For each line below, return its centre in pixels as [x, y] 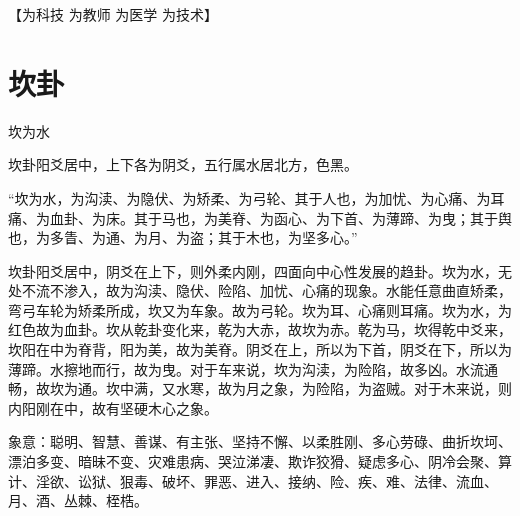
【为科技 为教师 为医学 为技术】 [113, 14]
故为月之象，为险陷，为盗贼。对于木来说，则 [364, 388]
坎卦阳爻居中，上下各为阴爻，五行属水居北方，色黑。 [183, 164]
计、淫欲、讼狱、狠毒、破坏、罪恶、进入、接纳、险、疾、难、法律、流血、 [253, 480]
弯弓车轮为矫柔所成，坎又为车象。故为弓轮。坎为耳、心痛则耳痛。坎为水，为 [260, 309]
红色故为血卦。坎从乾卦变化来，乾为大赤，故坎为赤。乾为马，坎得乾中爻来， [260, 329]
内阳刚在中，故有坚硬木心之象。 [113, 407]
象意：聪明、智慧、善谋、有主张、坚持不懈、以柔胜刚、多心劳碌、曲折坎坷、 [260, 441]
